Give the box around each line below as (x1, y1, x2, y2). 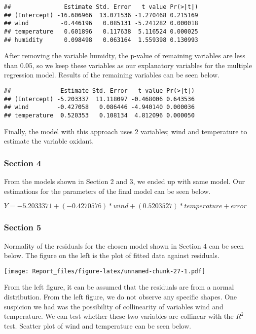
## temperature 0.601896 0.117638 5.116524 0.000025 (4, 28, 198, 35)
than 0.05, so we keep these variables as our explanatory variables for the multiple (4, 60, 252, 70)
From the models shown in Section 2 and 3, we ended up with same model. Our (4, 176, 245, 186)
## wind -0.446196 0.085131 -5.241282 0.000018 (4, 20, 198, 27)
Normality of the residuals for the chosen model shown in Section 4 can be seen (4, 240, 244, 251)
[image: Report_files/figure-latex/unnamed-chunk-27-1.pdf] (4, 267, 206, 275)
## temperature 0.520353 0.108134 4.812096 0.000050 (4, 112, 195, 119)
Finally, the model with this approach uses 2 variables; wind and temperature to (4, 126, 247, 136)
